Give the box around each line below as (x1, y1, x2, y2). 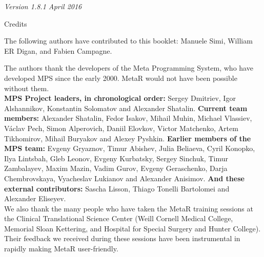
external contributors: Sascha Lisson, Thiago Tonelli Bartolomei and (4, 183, 230, 194)
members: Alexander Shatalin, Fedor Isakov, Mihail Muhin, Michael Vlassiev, (4, 113, 252, 123)
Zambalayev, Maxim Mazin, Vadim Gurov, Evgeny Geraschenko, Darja (4, 163, 228, 174)
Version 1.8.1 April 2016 (4, 1, 82, 11)
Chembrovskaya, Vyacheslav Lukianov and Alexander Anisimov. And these (4, 173, 245, 183)
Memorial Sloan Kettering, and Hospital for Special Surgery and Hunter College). (4, 223, 261, 233)
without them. (4, 82, 49, 93)
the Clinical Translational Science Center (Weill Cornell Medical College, (4, 213, 233, 224)
